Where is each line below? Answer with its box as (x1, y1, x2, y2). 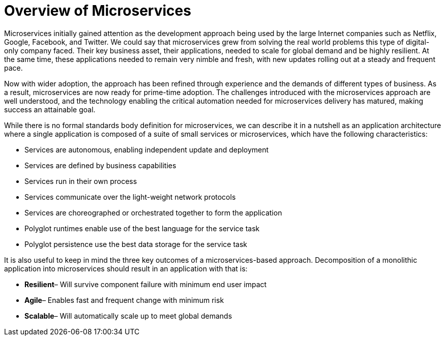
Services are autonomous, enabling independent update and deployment (24, 145, 269, 154)
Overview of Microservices (4, 2, 191, 19)
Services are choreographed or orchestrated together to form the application (24, 208, 282, 217)
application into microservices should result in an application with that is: (4, 264, 248, 273)
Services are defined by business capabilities (24, 161, 176, 170)
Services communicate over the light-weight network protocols (24, 192, 236, 201)
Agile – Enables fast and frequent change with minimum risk (24, 295, 224, 304)
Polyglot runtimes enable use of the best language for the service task (24, 224, 260, 233)
